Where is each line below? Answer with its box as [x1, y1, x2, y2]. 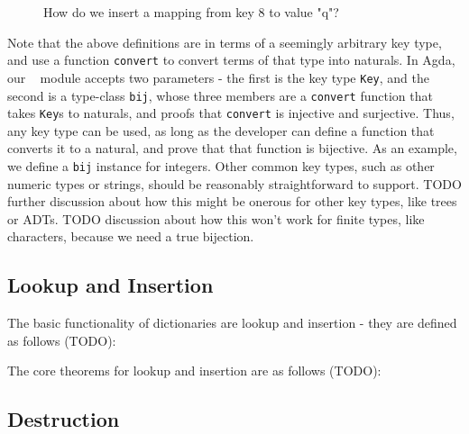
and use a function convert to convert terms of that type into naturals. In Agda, [7, 50, 455, 69]
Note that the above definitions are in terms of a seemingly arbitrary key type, [7, 32, 442, 51]
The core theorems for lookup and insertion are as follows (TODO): [7, 361, 382, 380]
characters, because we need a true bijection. [7, 227, 254, 246]
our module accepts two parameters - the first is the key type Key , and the [7, 68, 429, 86]
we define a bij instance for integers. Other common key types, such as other [7, 157, 435, 175]
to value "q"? [269, 3, 339, 21]
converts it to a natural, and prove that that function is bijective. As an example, [7, 139, 457, 158]
